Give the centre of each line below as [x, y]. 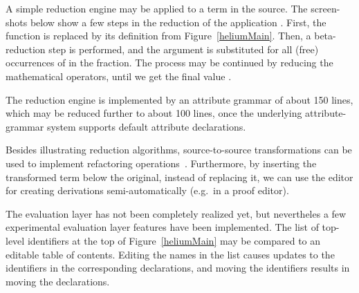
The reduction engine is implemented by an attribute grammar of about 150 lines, [179, 99]
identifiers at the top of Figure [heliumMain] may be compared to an [174, 240]
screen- [325, 8]
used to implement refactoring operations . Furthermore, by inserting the [161, 163]
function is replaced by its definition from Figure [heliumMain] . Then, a [158, 36]
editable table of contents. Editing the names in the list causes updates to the [170, 254]
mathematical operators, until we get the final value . [119, 76]
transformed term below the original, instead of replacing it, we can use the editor [179, 177]
